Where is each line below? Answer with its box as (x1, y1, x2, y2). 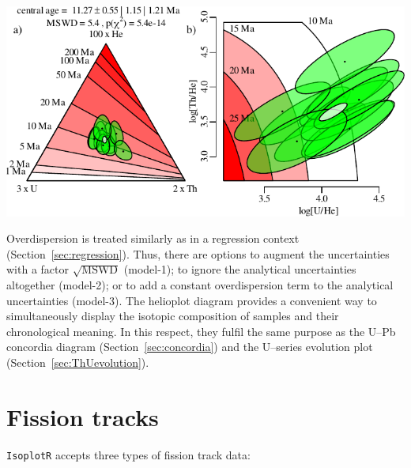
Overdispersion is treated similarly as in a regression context (6, 230, 300, 247)
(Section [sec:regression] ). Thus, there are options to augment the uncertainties (6, 245, 390, 262)
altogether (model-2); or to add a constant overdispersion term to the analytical (6, 276, 394, 292)
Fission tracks (6, 400, 159, 432)
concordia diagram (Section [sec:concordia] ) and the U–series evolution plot (6, 338, 373, 355)
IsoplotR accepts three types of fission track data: (6, 446, 251, 462)
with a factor (6, 261, 69, 277)
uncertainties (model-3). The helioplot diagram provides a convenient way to (6, 292, 377, 308)
